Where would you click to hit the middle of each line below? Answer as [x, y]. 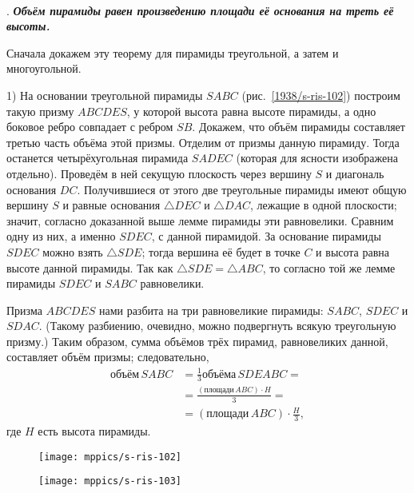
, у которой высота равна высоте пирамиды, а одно [251, 111]
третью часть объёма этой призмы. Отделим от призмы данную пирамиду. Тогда [203, 142]
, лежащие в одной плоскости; [323, 205]
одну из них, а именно [61, 236]
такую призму [40, 111]
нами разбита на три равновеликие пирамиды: [211, 310]
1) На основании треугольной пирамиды [105, 95]
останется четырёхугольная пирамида [98, 158]
